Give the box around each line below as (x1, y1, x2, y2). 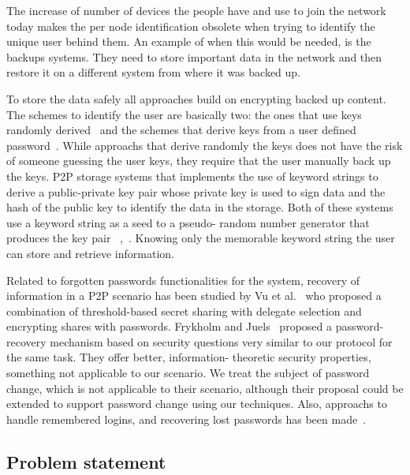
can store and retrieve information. (6, 245, 174, 261)
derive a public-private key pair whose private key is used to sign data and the (6, 183, 386, 200)
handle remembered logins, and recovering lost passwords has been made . (6, 410, 367, 427)
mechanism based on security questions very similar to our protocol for (50, 333, 393, 350)
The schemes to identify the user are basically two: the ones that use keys (6, 106, 362, 122)
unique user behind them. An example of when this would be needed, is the (6, 33, 371, 50)
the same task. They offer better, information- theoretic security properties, (6, 349, 371, 365)
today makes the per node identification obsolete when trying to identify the (6, 17, 375, 34)
